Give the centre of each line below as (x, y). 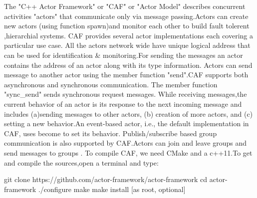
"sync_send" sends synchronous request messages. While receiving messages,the (126, 94)
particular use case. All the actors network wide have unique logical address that (127, 45)
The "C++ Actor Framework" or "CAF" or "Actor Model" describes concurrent (125, 6)
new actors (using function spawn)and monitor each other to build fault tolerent (127, 26)
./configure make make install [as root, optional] (112, 189)
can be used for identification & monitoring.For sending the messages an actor (124, 55)
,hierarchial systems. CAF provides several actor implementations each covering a (128, 35)
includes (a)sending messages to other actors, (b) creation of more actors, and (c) (128, 113)
